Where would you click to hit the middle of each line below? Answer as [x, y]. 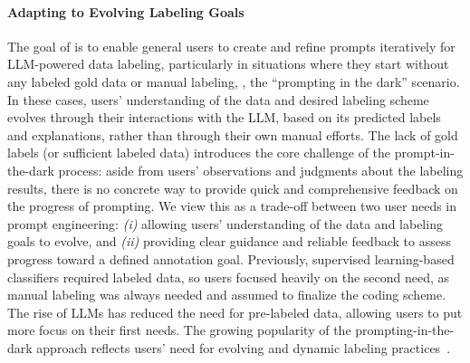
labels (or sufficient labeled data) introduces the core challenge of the [199, 153]
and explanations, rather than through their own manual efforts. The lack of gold [233, 134]
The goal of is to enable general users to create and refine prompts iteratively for [231, 46]
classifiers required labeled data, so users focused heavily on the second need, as [229, 277]
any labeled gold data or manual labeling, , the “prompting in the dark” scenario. [234, 81]
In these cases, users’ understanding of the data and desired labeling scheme [218, 99]
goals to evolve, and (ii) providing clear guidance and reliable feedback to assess [229, 241]
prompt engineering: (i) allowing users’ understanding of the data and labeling [225, 223]
